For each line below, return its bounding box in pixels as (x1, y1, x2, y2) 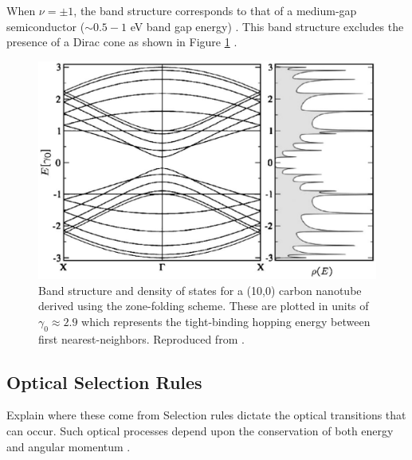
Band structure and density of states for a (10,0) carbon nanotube (38, 281, 362, 298)
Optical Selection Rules (6, 369, 202, 394)
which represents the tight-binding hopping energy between (81, 313, 371, 329)
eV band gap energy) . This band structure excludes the (130, 18, 404, 34)
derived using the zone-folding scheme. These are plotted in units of (38, 297, 369, 314)
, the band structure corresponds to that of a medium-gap (73, 2, 357, 18)
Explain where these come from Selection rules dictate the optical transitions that (6, 407, 406, 423)
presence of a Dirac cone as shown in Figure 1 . (6, 33, 237, 50)
